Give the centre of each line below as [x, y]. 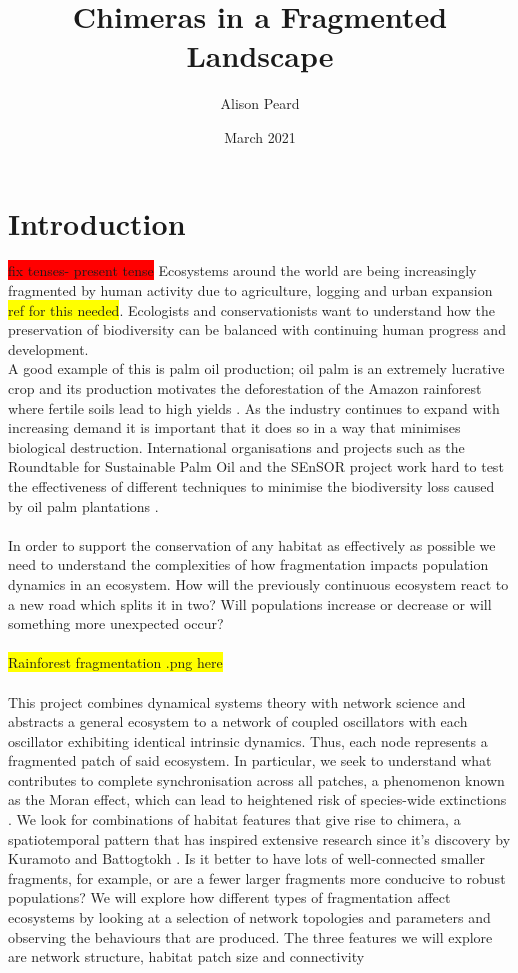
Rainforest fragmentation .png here [115, 662]
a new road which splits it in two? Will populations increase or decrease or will [250, 603]
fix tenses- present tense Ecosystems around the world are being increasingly [242, 270]
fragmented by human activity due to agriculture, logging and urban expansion [250, 290]
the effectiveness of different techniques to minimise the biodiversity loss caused [251, 485]
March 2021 [260, 136]
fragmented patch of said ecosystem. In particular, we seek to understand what [250, 760]
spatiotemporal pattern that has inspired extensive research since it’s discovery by [259, 838]
